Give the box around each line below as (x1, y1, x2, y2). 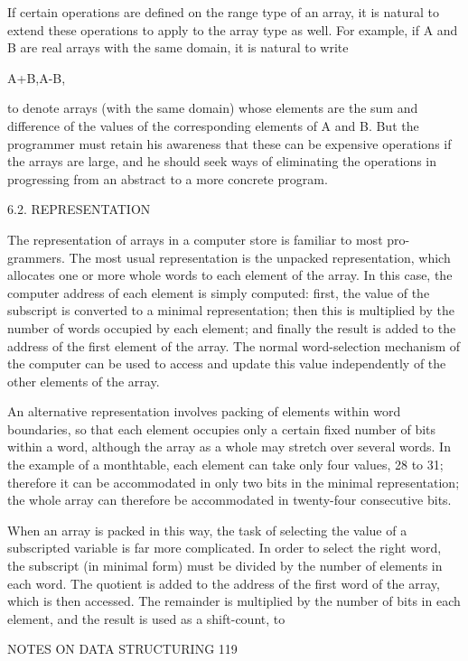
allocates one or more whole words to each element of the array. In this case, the (7, 265, 453, 284)
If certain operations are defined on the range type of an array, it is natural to (7, 3, 440, 21)
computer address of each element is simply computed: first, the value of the (7, 283, 430, 302)
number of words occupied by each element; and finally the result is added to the (7, 318, 456, 337)
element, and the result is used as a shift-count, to (7, 609, 285, 628)
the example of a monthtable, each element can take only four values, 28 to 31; (7, 455, 444, 474)
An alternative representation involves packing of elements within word (7, 402, 401, 421)
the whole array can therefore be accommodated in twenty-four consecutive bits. (7, 490, 452, 509)
